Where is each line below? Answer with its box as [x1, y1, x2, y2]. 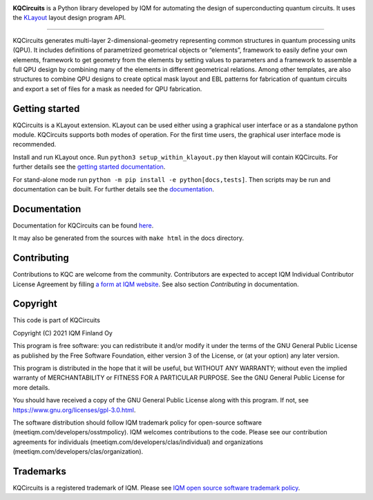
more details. [12, 383, 50, 391]
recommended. [12, 140, 57, 149]
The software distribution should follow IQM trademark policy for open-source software [12, 418, 262, 427]
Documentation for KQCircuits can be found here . [12, 221, 154, 230]
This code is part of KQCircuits [12, 316, 100, 324]
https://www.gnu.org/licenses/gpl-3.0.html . [12, 405, 136, 414]
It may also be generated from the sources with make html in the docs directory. [12, 234, 245, 242]
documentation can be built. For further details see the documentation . [12, 185, 214, 193]
